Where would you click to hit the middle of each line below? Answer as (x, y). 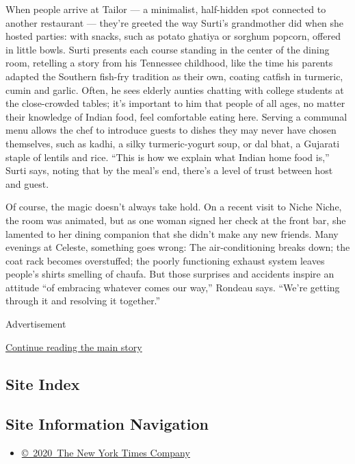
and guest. (27, 183)
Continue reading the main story (74, 346)
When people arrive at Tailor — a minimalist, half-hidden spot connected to (166, 9)
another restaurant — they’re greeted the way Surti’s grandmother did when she (175, 22)
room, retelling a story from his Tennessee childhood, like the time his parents (169, 63)
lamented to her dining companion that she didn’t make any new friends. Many (172, 233)
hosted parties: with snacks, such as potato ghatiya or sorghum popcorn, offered (173, 36)
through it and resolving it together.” (83, 301)
